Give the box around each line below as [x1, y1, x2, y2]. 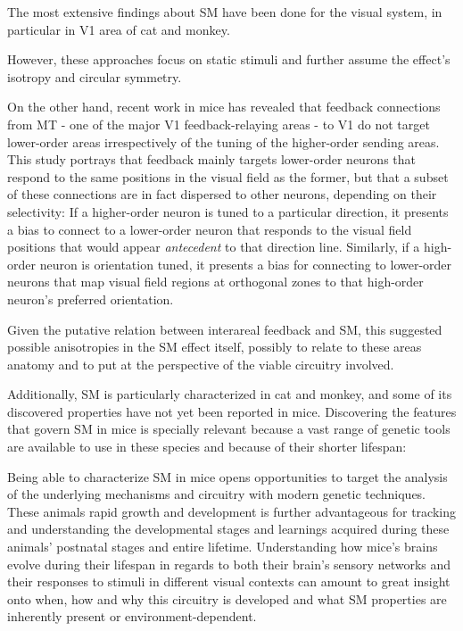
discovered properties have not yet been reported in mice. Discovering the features [7, 402, 457, 420]
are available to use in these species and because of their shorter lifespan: [7, 437, 407, 456]
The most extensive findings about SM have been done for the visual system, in [7, 3, 442, 21]
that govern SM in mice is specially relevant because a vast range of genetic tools [7, 419, 451, 438]
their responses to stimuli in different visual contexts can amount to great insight [7, 572, 451, 591]
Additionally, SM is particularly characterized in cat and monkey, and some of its [7, 385, 452, 403]
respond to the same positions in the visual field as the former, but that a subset [7, 167, 449, 186]
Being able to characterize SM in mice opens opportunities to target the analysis [7, 467, 448, 486]
